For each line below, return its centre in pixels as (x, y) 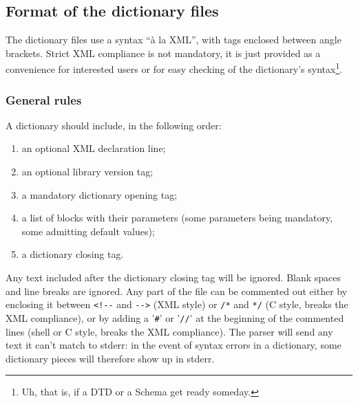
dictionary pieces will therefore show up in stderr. (110, 358)
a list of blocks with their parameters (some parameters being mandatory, (177, 218)
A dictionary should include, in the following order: (114, 125)
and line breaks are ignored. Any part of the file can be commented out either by (177, 291)
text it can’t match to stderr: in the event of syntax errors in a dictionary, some (173, 345)
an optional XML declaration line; (94, 148)
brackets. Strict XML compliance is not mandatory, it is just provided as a (163, 53)
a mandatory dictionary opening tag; (99, 194)
